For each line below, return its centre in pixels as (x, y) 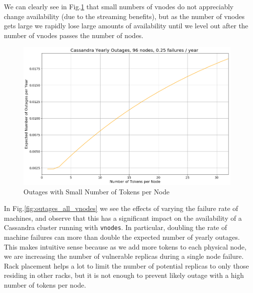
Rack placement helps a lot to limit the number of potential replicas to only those (126, 265)
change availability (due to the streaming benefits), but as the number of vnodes (124, 16)
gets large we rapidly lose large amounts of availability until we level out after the (126, 26)
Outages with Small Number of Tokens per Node (96, 192)
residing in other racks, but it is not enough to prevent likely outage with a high (124, 275)
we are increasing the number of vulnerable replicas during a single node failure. (124, 256)
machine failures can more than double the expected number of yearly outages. (122, 237)
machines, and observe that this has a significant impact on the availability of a (123, 218)
